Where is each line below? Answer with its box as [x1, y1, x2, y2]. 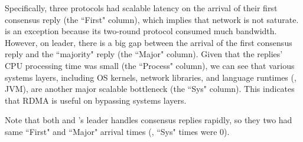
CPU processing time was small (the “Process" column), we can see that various [5, 59, 295, 71]
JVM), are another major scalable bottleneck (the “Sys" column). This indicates [5, 82, 295, 95]
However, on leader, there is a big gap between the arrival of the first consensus [5, 36, 292, 48]
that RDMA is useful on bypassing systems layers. [5, 94, 187, 106]
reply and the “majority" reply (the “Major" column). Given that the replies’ [5, 48, 283, 60]
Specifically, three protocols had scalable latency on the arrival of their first [5, 2, 278, 14]
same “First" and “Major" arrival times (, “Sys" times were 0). [5, 125, 230, 137]
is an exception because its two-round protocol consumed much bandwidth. [5, 25, 277, 37]
